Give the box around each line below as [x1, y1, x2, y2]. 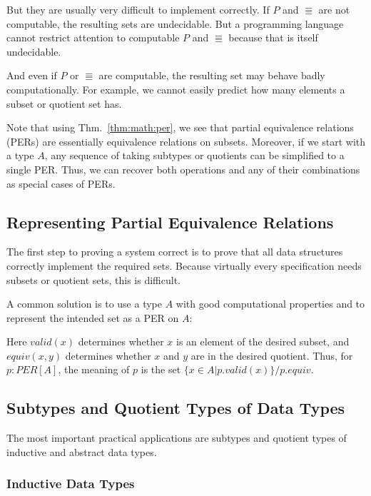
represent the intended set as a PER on [6, 310, 179, 325]
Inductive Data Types [6, 475, 135, 492]
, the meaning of [58, 362, 130, 377]
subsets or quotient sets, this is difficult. [6, 272, 181, 287]
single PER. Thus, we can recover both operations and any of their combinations [6, 161, 360, 176]
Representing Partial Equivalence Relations [6, 211, 334, 233]
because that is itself [228, 30, 318, 45]
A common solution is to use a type [6, 296, 162, 311]
